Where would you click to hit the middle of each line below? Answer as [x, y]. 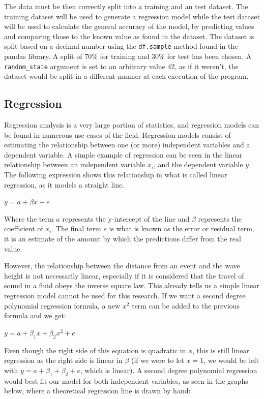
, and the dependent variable [198, 164]
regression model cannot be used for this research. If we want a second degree [125, 295]
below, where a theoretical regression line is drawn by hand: [97, 391]
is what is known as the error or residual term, [182, 228]
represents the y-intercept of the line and [126, 218]
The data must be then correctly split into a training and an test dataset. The [126, 6]
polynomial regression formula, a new [62, 305]
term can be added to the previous [186, 305]
